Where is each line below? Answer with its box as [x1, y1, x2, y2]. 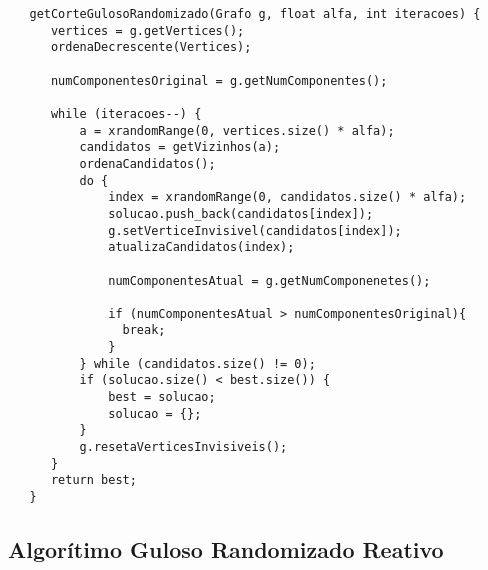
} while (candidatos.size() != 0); [79, 356, 316, 371]
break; [122, 323, 166, 338]
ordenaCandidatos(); [79, 156, 216, 171]
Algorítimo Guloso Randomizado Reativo [8, 534, 444, 565]
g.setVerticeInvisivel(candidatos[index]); [108, 223, 402, 238]
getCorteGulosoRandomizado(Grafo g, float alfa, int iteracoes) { [29, 7, 481, 21]
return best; [50, 473, 137, 488]
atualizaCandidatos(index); [108, 240, 295, 255]
